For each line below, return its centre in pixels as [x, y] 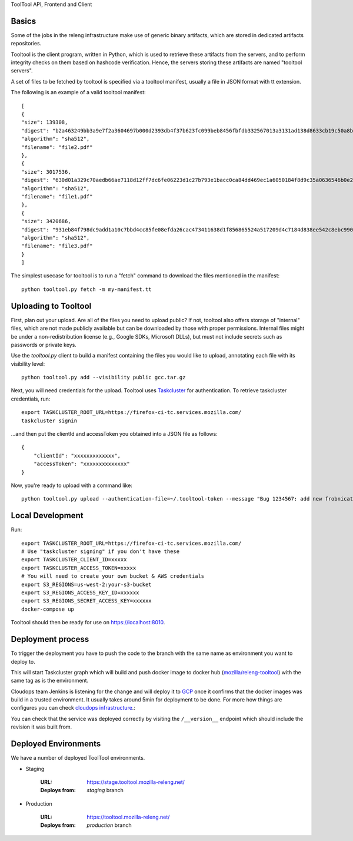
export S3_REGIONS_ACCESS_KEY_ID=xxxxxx [80, 593]
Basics [24, 21]
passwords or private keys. [44, 345]
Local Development [47, 516]
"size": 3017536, [46, 172]
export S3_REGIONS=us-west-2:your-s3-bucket [87, 584]
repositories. [26, 44]
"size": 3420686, [46, 221]
